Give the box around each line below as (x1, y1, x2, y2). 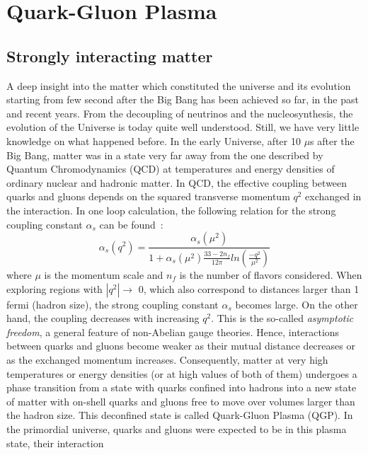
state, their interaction (6, 435, 104, 450)
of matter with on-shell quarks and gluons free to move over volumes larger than (6, 393, 355, 408)
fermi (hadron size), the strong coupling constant (6, 296, 219, 311)
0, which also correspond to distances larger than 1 (138, 281, 360, 296)
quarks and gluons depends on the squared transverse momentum (6, 189, 290, 204)
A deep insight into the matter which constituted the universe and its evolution (6, 78, 351, 93)
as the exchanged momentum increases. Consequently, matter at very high (6, 352, 328, 367)
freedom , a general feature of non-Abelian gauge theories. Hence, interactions (6, 324, 340, 339)
